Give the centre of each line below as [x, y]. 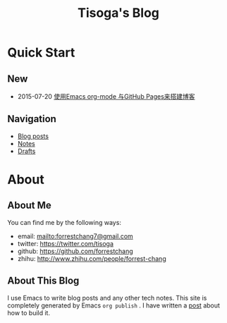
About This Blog [43, 281]
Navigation [32, 119]
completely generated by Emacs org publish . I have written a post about [114, 305]
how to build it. [29, 312]
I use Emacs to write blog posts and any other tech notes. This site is [107, 298]
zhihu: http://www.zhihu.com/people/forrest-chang [92, 258]
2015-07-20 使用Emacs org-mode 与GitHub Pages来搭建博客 [106, 96]
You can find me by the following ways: [65, 222]
